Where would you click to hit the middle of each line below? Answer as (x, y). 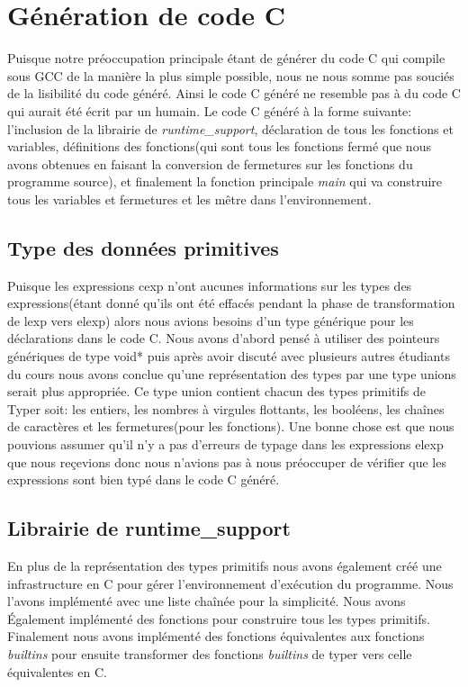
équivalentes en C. (57, 671)
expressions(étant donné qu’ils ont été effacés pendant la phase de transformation (231, 303)
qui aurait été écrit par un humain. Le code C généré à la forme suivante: (210, 110)
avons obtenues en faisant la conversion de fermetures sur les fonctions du (210, 163)
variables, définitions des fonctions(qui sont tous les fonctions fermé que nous (219, 146)
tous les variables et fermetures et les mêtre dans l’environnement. (189, 199)
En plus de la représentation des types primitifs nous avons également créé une (225, 565)
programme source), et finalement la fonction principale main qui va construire (225, 181)
